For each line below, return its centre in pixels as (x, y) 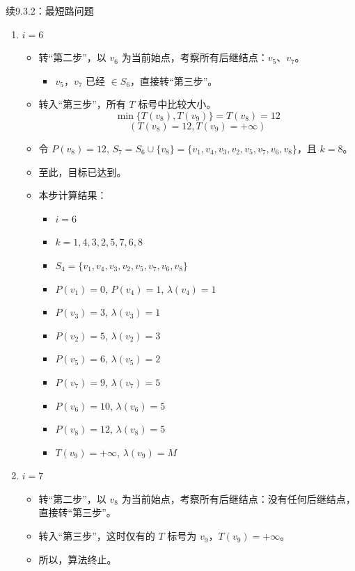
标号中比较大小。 (177, 104)
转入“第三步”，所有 (82, 104)
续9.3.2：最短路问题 (50, 10)
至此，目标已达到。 (82, 171)
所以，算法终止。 (78, 559)
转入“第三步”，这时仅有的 (97, 536)
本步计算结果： (73, 195)
